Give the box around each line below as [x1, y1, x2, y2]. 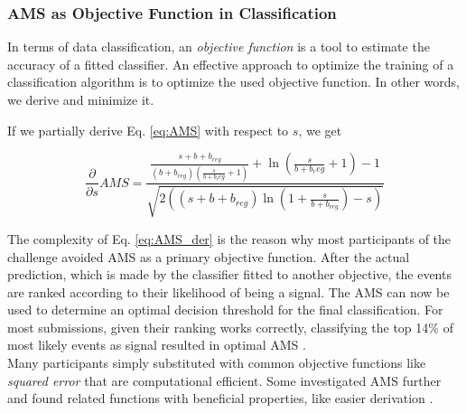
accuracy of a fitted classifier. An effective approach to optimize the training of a [7, 54, 454, 73]
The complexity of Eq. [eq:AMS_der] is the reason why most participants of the [7, 229, 452, 248]
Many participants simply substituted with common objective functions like [7, 353, 426, 372]
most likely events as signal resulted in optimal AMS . [7, 335, 306, 354]
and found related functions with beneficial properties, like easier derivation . [7, 389, 433, 408]
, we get [298, 120, 342, 139]
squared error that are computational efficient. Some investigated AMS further [7, 371, 442, 390]
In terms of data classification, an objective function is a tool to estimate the [7, 37, 430, 56]
